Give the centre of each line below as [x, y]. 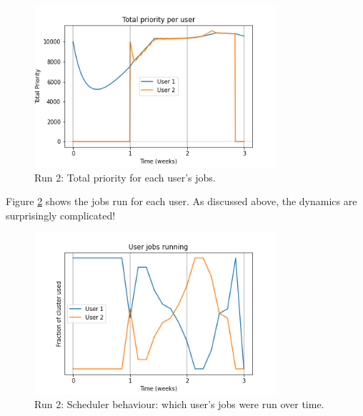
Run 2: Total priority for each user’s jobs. [125, 177]
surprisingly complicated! [61, 215]
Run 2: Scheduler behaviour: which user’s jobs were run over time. [179, 404]
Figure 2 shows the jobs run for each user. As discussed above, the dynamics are [181, 201]
